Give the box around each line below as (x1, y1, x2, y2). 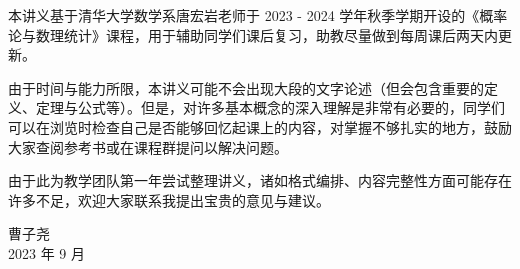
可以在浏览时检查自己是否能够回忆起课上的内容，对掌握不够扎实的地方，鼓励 (8, 116, 512, 137)
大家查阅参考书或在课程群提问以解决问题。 (8, 136, 288, 157)
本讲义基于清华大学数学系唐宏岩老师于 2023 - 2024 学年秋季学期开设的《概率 (8, 5, 508, 25)
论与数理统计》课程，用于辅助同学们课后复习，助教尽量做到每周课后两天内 (8, 24, 498, 45)
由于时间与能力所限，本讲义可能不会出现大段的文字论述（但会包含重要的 (8, 77, 484, 98)
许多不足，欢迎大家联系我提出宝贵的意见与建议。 (8, 189, 330, 210)
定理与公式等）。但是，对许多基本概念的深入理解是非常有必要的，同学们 (35, 97, 505, 118)
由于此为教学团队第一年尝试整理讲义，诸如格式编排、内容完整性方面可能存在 (8, 170, 512, 191)
